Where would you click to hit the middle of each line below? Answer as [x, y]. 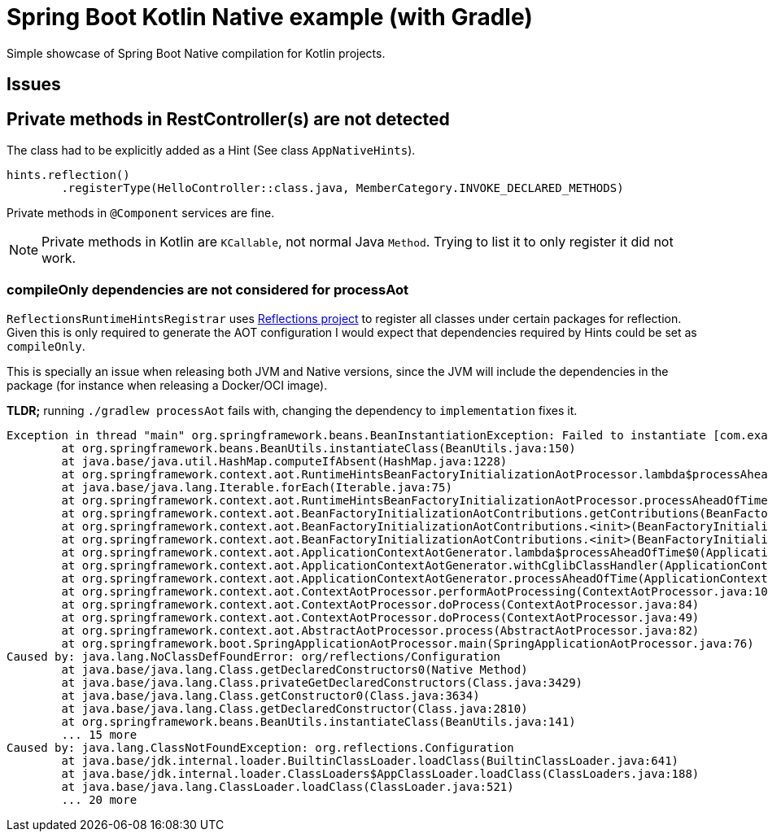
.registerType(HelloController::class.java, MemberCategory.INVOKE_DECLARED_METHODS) [343, 188]
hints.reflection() [68, 175]
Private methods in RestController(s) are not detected [228, 119]
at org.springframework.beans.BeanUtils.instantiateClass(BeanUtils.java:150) [319, 448]
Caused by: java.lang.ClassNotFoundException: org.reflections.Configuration [260, 747]
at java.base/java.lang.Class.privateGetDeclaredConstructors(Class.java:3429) [322, 682]
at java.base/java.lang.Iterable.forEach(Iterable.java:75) [257, 487]
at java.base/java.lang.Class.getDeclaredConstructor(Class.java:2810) [295, 708]
